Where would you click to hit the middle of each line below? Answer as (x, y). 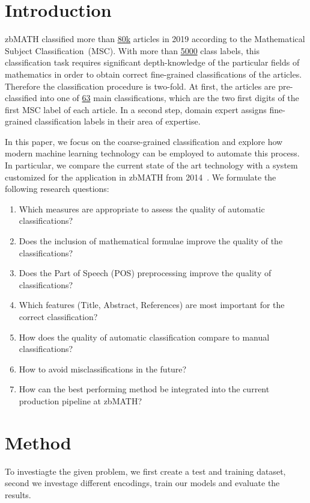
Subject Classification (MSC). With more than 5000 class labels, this (132, 50)
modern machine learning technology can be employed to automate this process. (152, 153)
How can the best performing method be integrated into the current (144, 389)
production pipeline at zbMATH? (81, 400)
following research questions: (57, 189)
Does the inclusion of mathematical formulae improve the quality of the (151, 241)
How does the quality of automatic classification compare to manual (144, 337)
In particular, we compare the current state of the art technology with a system (151, 165)
